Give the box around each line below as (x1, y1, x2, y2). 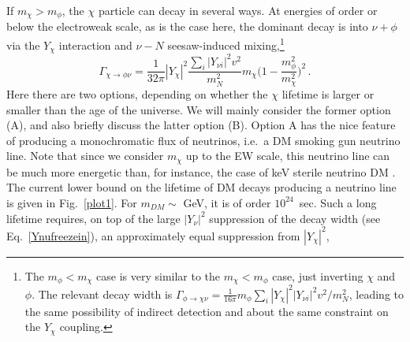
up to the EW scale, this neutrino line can (185, 147, 390, 164)
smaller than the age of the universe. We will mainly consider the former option (6, 101, 391, 117)
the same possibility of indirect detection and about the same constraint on (24, 303, 389, 319)
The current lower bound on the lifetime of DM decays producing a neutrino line (6, 179, 397, 195)
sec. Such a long (299, 194, 377, 210)
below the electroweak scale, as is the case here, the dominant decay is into (6, 18, 368, 35)
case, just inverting (272, 267, 363, 284)
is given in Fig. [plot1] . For (6, 194, 137, 210)
